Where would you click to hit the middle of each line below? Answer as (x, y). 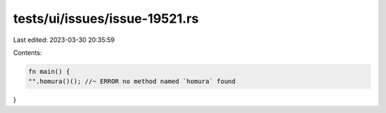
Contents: (28, 53)
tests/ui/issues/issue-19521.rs (106, 18)
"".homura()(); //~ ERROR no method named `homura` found (132, 81)
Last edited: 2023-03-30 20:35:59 (64, 40)
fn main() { (49, 71)
